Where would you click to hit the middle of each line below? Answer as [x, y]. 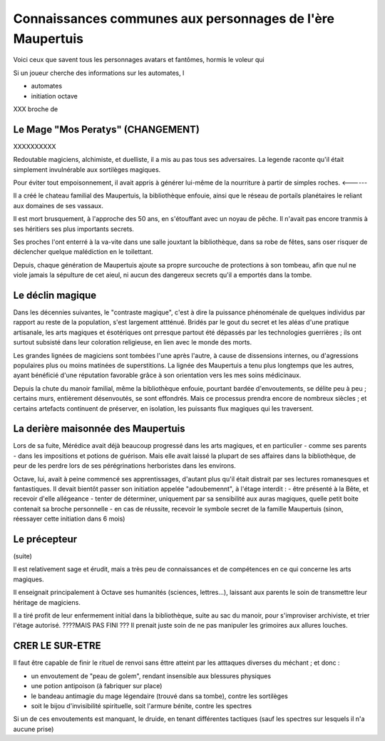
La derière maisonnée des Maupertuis [99, 429]
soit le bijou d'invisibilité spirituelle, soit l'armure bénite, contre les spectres [142, 705]
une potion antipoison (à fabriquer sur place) [97, 686]
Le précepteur [45, 539]
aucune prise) [34, 729]
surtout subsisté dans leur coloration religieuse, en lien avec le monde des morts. [133, 342]
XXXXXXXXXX [35, 146]
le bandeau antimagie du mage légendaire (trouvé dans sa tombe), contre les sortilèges [159, 696]
